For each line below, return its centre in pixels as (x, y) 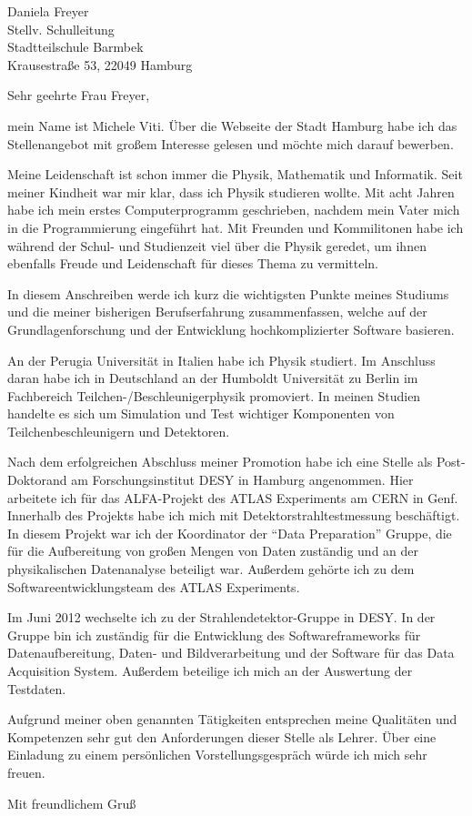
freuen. (26, 772)
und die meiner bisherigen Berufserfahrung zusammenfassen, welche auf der (217, 312)
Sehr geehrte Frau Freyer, (79, 95)
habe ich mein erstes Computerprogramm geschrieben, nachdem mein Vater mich (234, 210)
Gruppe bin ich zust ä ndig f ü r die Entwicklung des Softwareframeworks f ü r (214, 635)
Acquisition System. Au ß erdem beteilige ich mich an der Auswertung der (210, 670)
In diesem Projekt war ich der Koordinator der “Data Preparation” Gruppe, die (230, 533)
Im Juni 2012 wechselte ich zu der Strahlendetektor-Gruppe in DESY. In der (221, 617)
